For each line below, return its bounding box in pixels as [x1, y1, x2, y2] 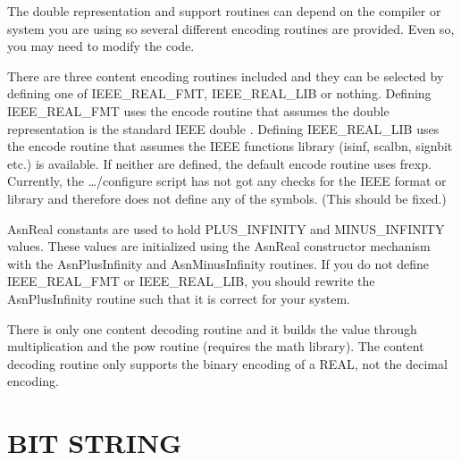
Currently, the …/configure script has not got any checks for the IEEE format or [7, 172, 447, 190]
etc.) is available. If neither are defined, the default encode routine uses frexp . [7, 154, 432, 172]
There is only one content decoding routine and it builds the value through [7, 319, 417, 338]
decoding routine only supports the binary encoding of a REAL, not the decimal [7, 354, 448, 373]
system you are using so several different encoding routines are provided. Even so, [7, 19, 455, 38]
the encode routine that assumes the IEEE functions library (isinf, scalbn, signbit [7, 137, 453, 155]
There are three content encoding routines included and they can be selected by [7, 66, 444, 85]
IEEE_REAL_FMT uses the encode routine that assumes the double [7, 101, 390, 120]
